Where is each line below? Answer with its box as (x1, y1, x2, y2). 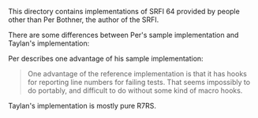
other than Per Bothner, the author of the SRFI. (8, 15, 159, 24)
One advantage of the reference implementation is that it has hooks (27, 69, 247, 78)
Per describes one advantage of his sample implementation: (8, 54, 204, 63)
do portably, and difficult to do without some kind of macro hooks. (27, 86, 243, 95)
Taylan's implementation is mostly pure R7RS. (8, 101, 156, 110)
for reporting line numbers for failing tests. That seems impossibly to (27, 78, 251, 87)
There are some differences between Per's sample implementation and (8, 31, 239, 39)
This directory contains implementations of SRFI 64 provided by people (8, 7, 241, 16)
